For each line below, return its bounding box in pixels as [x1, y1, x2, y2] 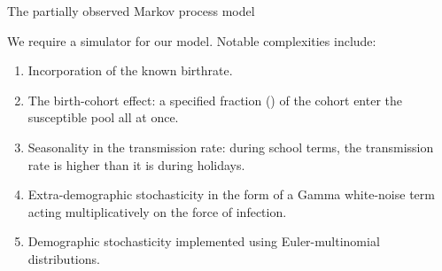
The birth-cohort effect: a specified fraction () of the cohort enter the [27, 90, 402, 109]
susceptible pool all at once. [27, 108, 179, 127]
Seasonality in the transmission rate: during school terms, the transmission [27, 137, 434, 156]
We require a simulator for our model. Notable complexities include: [7, 31, 376, 50]
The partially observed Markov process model [7, 2, 255, 19]
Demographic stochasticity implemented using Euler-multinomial [27, 232, 380, 251]
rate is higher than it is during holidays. [27, 155, 245, 174]
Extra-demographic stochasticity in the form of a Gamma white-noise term [27, 185, 435, 204]
